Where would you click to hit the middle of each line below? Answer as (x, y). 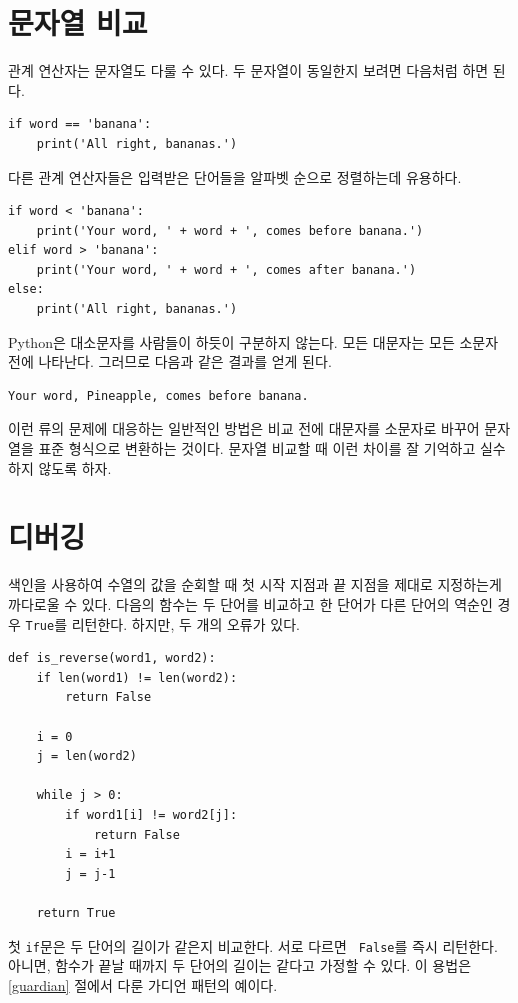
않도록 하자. (75, 467)
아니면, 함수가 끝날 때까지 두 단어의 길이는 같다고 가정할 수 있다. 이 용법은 (240, 965)
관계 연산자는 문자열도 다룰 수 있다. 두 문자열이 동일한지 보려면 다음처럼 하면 (248, 70)
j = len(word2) (86, 756)
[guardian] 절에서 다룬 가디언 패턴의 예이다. (143, 984)
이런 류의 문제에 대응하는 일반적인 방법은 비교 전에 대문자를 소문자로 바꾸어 (244, 428)
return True (76, 912)
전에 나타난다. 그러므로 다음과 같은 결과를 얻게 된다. (170, 361)
